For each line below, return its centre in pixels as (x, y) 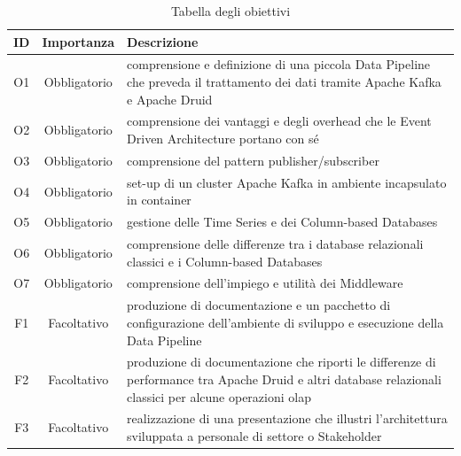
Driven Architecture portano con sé (223, 139)
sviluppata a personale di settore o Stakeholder (254, 435)
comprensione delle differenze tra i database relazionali (275, 244)
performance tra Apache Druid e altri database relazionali (284, 379)
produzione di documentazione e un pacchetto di (259, 305)
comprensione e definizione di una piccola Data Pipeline (279, 64)
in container (159, 200)
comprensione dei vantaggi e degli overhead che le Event (279, 121)
